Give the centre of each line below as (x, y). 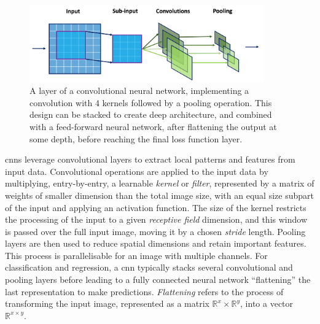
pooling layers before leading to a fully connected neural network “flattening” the (158, 280)
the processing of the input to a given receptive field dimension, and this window (156, 219)
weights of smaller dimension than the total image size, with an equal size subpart (159, 195)
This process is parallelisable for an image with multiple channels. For (136, 255)
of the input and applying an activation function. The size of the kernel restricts (156, 207)
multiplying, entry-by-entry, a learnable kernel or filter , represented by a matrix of (160, 183)
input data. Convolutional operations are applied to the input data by (137, 171)
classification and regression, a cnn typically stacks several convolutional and (149, 267)
